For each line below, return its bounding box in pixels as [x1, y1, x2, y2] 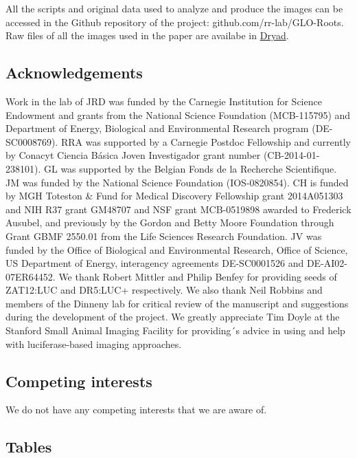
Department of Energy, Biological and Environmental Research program [5, 121, 309, 135]
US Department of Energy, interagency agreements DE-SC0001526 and [5, 256, 304, 270]
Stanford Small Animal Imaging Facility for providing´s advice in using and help [5, 323, 345, 338]
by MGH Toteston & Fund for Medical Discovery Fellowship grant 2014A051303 [5, 188, 343, 203]
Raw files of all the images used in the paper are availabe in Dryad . [5, 28, 289, 43]
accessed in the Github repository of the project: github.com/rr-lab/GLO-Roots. [5, 14, 344, 29]
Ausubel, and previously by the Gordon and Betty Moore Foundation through [5, 215, 334, 230]
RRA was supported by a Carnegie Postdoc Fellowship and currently [60, 134, 351, 149]
